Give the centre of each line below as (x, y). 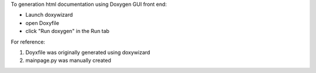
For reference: (28, 42)
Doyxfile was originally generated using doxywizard (88, 52)
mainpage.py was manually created (68, 60)
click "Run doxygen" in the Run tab (67, 31)
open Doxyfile (42, 23)
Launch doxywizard (49, 15)
